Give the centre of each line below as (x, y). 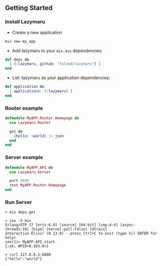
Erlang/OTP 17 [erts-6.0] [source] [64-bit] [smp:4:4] (62, 225)
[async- (128, 225)
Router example (24, 108)
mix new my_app (20, 41)
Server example (24, 157)
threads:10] (17, 229)
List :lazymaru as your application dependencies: (61, 78)
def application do (25, 87)
